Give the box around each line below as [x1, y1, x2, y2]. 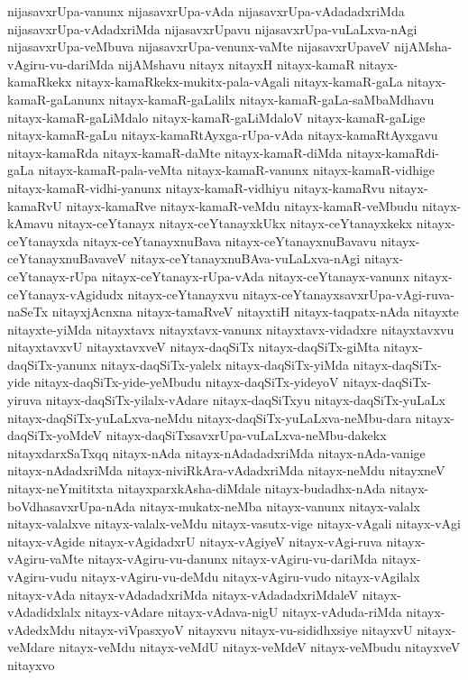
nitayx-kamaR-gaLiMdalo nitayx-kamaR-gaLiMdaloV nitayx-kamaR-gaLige [7, 107, 426, 126]
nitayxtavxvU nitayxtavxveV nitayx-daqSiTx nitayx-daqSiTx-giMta [7, 337, 380, 356]
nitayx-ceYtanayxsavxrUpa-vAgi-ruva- [242, 284, 455, 303]
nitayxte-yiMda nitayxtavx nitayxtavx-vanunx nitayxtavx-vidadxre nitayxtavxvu [7, 319, 454, 338]
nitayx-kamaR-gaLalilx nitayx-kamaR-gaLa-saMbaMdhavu [108, 89, 435, 108]
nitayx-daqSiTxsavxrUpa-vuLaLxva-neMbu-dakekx [106, 426, 387, 445]
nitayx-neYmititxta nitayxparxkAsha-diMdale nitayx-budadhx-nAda [7, 479, 386, 498]
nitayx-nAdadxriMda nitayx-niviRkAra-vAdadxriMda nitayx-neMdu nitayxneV [7, 461, 445, 480]
